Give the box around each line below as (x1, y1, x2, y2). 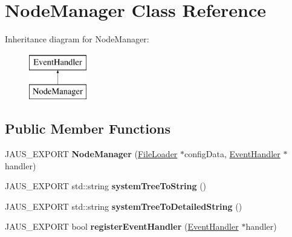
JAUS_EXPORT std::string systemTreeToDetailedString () (5, 200, 242, 212)
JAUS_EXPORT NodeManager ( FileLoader (5, 148, 178, 160)
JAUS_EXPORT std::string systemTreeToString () (5, 180, 207, 192)
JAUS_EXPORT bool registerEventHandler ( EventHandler (5, 220, 239, 233)
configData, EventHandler (184, 148, 281, 160)
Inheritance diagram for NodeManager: (5, 33, 149, 45)
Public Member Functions (5, 119, 170, 138)
